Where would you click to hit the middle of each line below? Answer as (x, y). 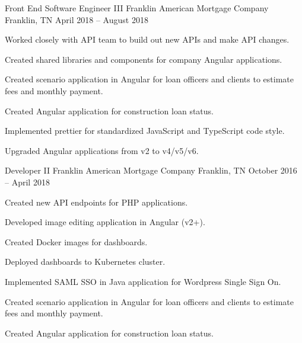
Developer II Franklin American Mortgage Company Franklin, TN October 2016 (151, 170)
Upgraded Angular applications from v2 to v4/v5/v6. (102, 150)
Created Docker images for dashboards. (76, 241)
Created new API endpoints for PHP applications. (96, 202)
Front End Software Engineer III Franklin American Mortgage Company (137, 8)
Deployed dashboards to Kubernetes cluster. (85, 262)
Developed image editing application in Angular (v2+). (105, 222)
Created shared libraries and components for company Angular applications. (144, 59)
